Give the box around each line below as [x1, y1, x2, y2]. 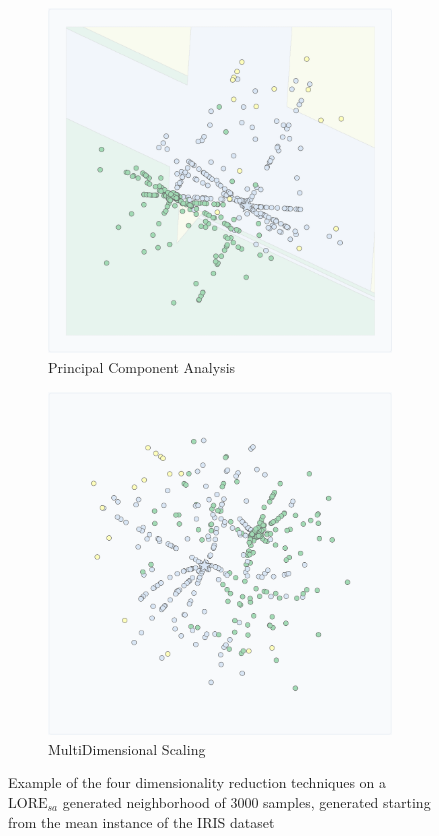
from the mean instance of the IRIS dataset [8, 811, 275, 832]
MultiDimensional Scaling [48, 738, 206, 759]
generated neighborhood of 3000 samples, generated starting [62, 791, 431, 812]
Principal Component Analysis [48, 356, 236, 377]
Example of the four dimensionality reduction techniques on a [8, 772, 387, 793]
